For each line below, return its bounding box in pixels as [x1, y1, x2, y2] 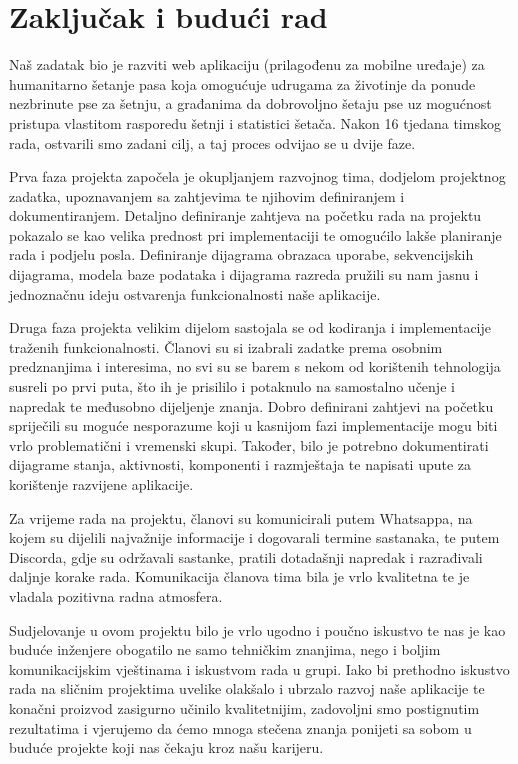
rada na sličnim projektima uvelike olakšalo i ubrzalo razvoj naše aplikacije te [9, 678, 485, 699]
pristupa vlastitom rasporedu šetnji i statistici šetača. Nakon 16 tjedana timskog [9, 112, 501, 133]
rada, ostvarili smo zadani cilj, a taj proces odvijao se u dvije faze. [9, 132, 416, 153]
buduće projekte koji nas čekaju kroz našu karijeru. [9, 737, 324, 758]
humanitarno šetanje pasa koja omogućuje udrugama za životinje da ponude [9, 73, 476, 94]
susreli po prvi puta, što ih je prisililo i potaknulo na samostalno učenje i [9, 376, 455, 397]
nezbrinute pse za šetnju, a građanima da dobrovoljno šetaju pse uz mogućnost [9, 93, 492, 114]
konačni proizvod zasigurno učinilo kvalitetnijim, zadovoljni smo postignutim [9, 697, 480, 718]
